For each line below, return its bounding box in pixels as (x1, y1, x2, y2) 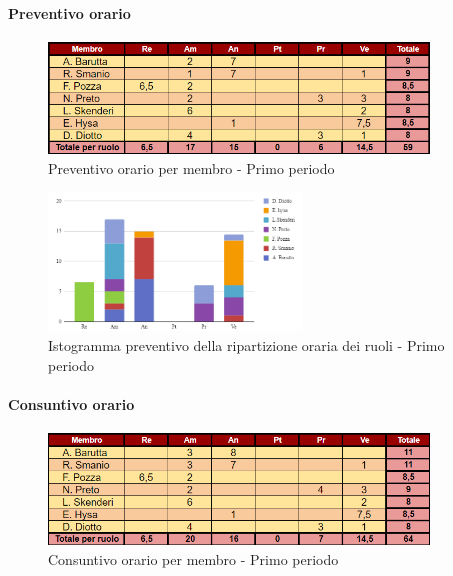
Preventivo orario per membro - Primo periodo (48, 157, 335, 178)
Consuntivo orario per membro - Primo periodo (48, 548, 339, 569)
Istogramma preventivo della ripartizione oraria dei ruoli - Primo (48, 335, 445, 356)
